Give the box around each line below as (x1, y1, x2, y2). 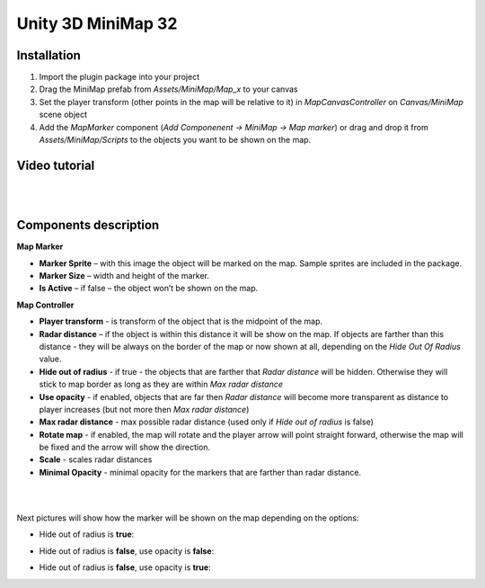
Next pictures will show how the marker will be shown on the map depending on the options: (16, 512, 359, 523)
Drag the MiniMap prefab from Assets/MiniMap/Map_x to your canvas (39, 84, 298, 94)
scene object (39, 109, 88, 120)
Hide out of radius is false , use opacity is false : (39, 545, 215, 557)
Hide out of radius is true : (39, 529, 135, 539)
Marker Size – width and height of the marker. (39, 271, 210, 281)
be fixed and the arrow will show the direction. (39, 441, 211, 453)
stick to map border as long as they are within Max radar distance (39, 379, 283, 390)
